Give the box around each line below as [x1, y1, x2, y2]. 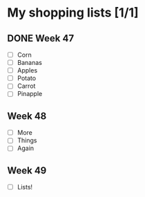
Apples [17, 66, 38, 75]
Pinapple [17, 90, 43, 98]
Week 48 [7, 110, 47, 122]
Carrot [17, 82, 36, 91]
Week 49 [7, 165, 47, 176]
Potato [17, 74, 37, 82]
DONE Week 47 [7, 32, 75, 44]
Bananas [17, 59, 43, 67]
